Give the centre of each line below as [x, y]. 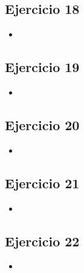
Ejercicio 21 [42, 183]
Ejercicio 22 [42, 241]
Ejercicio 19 [42, 67]
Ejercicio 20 [42, 124]
